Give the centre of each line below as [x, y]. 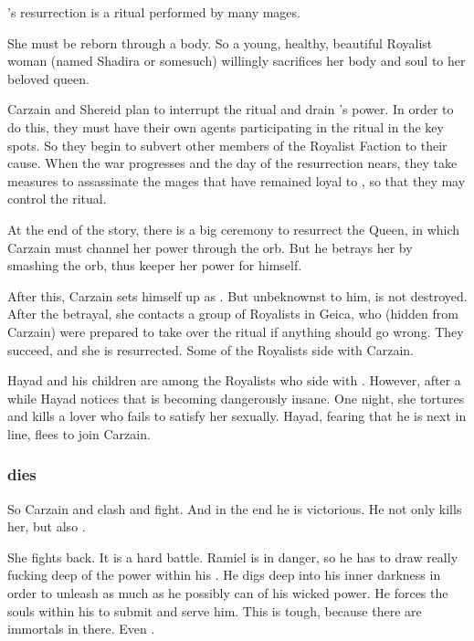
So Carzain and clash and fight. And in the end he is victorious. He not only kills [235, 508]
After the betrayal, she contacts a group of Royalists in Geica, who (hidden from [233, 314]
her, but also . [47, 526]
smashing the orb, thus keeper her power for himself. [155, 265]
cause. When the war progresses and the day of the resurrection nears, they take [232, 163]
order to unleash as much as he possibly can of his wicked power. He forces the [228, 593]
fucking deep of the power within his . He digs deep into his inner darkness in [224, 575]
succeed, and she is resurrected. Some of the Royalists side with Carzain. [211, 349]
